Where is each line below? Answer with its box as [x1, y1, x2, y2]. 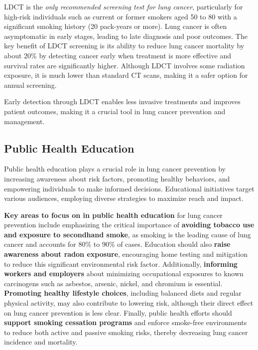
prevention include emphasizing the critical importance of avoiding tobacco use [4, 219, 255, 230]
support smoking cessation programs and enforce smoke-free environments [4, 317, 247, 328]
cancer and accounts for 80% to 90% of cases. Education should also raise [4, 239, 231, 249]
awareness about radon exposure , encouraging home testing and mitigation [4, 249, 248, 259]
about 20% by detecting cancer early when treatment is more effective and [4, 50, 231, 60]
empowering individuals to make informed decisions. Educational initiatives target [4, 183, 255, 193]
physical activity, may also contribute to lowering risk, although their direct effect [4, 298, 254, 308]
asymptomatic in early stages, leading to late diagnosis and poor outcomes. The [4, 30, 248, 41]
